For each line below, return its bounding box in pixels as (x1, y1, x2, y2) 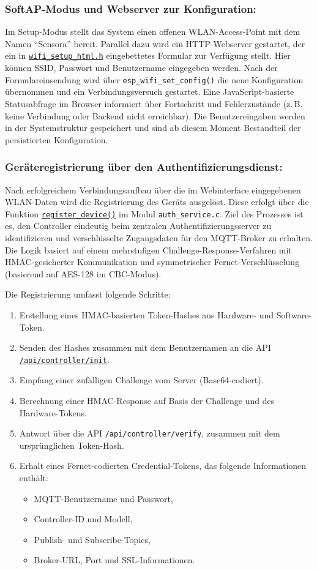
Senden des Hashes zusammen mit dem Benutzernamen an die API (19, 341, 271, 354)
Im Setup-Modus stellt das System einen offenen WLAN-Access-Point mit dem (5, 25, 300, 38)
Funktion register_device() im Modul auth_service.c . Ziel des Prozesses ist (5, 207, 304, 220)
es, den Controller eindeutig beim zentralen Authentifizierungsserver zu (5, 219, 272, 232)
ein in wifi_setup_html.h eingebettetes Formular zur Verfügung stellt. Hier (5, 49, 291, 62)
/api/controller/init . (19, 353, 110, 366)
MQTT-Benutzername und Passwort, (34, 492, 173, 504)
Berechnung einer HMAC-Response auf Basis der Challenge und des (19, 394, 275, 407)
